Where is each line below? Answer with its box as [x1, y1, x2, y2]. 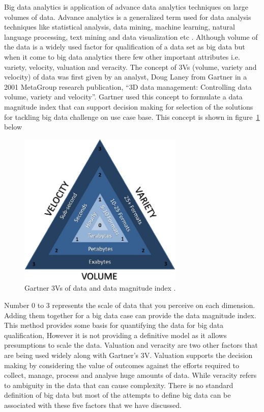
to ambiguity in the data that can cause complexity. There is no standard [4, 379, 233, 390]
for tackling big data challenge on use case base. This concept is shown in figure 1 [4, 111, 260, 122]
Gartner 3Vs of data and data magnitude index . [24, 282, 176, 293]
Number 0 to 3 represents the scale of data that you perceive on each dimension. [4, 300, 255, 311]
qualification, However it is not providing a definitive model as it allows [4, 329, 227, 340]
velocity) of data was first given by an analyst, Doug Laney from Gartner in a [4, 71, 247, 82]
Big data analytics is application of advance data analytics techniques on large [4, 2, 249, 12]
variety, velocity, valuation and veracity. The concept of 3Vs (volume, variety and [4, 61, 257, 72]
